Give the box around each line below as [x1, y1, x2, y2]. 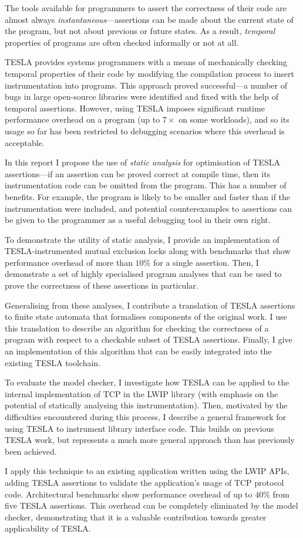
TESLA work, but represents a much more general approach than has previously [5, 434, 295, 446]
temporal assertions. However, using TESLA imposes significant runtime [5, 101, 265, 114]
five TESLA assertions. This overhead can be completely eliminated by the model [5, 499, 298, 512]
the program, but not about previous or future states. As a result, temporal [5, 25, 275, 37]
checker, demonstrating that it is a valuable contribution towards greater [5, 510, 267, 523]
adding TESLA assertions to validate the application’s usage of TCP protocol [5, 476, 284, 488]
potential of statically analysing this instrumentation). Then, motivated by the [5, 399, 288, 411]
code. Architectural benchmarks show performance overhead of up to [5, 488, 253, 500]
